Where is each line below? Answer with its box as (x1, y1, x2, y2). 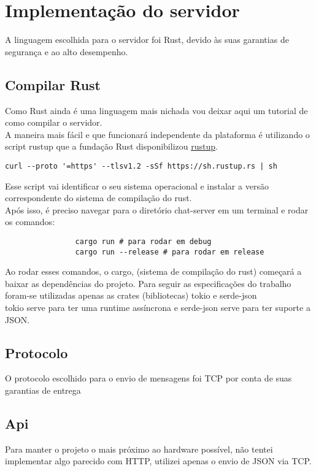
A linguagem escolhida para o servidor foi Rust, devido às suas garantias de (5, 33, 289, 46)
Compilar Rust (5, 75, 101, 94)
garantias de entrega (5, 384, 81, 396)
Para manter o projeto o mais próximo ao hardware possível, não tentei (5, 442, 273, 455)
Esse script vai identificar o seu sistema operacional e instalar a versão (5, 179, 269, 192)
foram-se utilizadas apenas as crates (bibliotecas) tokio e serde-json (5, 289, 257, 302)
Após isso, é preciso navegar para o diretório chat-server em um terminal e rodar (5, 203, 309, 216)
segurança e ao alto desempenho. (5, 45, 128, 58)
